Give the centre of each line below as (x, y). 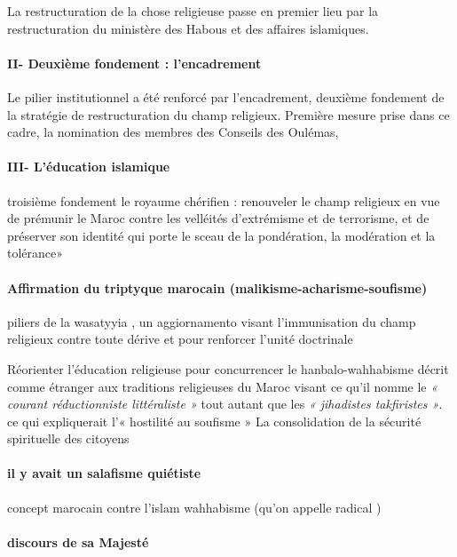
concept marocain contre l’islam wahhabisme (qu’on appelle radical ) (194, 507)
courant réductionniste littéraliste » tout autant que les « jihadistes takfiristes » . (225, 404)
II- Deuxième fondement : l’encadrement (134, 63)
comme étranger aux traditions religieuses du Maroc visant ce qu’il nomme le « (223, 386)
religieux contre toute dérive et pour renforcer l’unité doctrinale (180, 339)
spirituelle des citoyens (68, 438)
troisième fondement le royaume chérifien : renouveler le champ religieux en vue (224, 200)
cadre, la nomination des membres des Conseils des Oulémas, (173, 132)
